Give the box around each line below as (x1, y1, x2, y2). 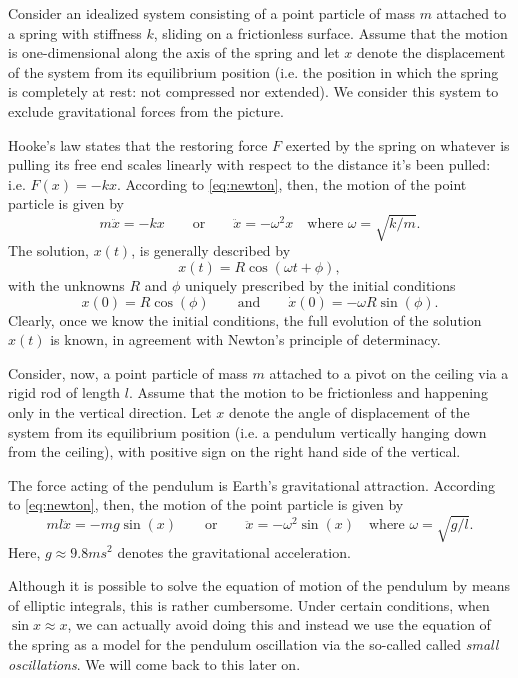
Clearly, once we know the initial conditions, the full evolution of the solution (8, 309, 482, 330)
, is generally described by (131, 240, 291, 261)
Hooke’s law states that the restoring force (8, 134, 268, 155)
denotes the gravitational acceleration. (117, 541, 351, 562)
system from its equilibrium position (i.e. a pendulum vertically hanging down (8, 421, 487, 442)
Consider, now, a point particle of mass (8, 362, 248, 383)
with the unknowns (8, 275, 125, 296)
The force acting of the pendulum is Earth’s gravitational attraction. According (8, 474, 496, 495)
